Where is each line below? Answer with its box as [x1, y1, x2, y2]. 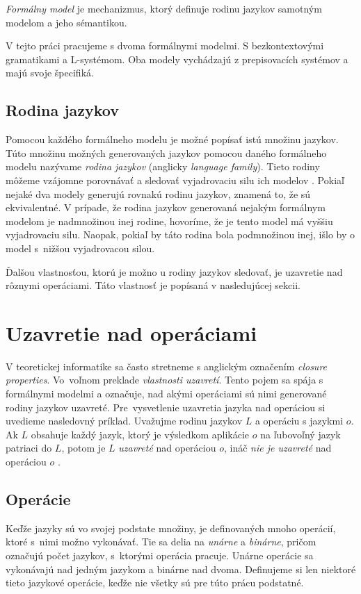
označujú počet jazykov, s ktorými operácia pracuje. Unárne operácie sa [6, 547, 314, 562]
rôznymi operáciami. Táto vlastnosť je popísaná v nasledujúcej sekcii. [6, 278, 300, 292]
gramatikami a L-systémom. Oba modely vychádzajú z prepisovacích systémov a [6, 51, 348, 66]
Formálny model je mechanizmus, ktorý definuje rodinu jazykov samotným [6, 1, 322, 15]
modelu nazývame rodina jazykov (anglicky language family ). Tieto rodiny [6, 159, 320, 174]
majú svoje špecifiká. [6, 65, 94, 80]
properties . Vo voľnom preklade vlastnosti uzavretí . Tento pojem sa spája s [6, 372, 323, 387]
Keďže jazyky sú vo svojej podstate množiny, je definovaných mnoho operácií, [6, 520, 336, 535]
